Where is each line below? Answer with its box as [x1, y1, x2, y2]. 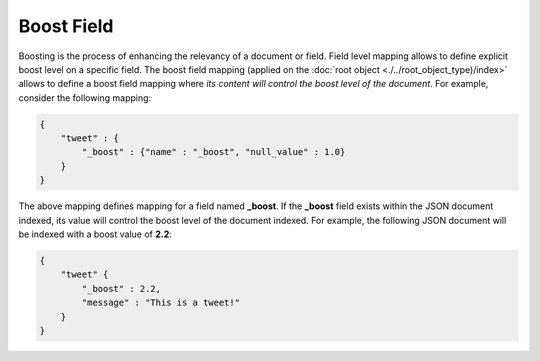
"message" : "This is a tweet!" [81, 297, 240, 309]
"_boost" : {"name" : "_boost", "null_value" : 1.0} [81, 146, 346, 158]
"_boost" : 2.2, [81, 283, 162, 294]
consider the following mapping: [18, 91, 152, 104]
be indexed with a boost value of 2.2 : [18, 228, 172, 240]
